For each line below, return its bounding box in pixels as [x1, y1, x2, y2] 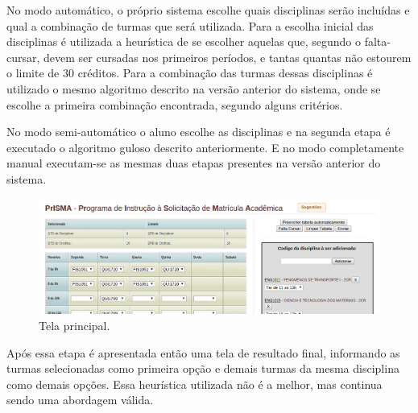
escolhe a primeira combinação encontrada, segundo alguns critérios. [6, 96, 343, 113]
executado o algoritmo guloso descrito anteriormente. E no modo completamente [6, 138, 404, 155]
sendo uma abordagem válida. [6, 391, 154, 408]
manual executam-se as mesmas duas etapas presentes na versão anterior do [6, 155, 381, 171]
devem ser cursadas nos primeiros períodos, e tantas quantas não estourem [43, 48, 412, 65]
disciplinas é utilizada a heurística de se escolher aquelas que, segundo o [6, 33, 362, 50]
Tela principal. [39, 316, 110, 333]
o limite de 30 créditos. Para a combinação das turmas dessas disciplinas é [6, 64, 373, 81]
